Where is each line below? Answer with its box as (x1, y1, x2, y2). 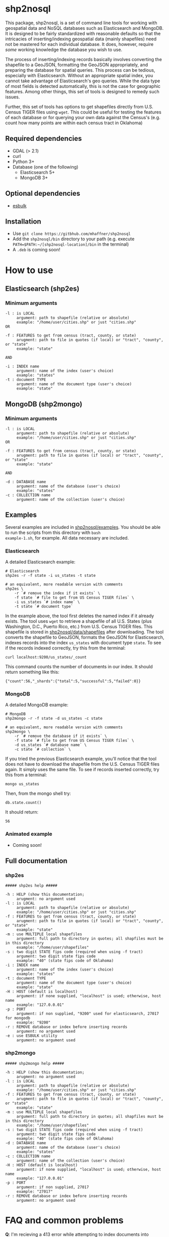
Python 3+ (12, 158, 35, 165)
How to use (5, 264, 53, 276)
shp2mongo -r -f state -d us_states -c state (5, 716, 102, 721)
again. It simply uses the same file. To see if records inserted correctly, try (5, 767, 160, 773)
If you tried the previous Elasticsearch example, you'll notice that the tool (5, 756, 157, 762)
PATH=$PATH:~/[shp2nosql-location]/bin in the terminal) (12, 241, 129, 247)
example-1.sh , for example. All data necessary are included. (5, 534, 129, 541)
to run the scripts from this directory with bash (5, 529, 101, 535)
